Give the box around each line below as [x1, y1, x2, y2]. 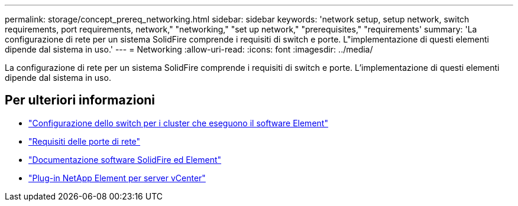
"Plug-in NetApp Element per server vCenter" [28, 172, 206, 183]
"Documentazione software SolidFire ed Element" [28, 154, 222, 165]
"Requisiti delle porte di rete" [28, 136, 141, 146]
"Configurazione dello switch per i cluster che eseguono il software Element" [28, 117, 328, 128]
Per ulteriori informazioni [5, 93, 156, 108]
